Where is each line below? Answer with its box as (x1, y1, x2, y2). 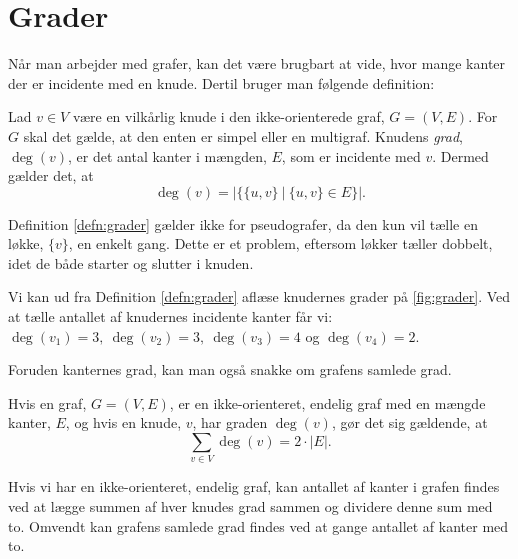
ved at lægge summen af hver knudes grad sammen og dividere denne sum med (8, 495, 493, 516)
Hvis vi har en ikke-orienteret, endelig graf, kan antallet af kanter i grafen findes (8, 476, 500, 497)
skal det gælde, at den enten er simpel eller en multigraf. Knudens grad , (23, 125, 463, 146)
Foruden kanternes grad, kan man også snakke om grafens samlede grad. (8, 359, 452, 380)
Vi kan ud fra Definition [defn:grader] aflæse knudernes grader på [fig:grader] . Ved (8, 286, 511, 307)
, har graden (192, 412, 268, 433)
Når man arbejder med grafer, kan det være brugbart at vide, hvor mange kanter (8, 53, 506, 74)
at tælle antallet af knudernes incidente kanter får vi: (8, 306, 333, 327)
